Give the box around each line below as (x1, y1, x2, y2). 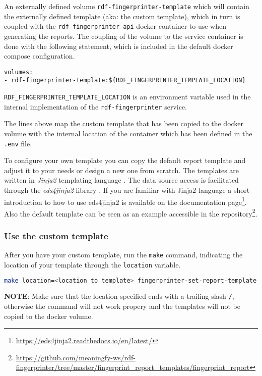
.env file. (4, 138, 32, 148)
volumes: (4, 68, 33, 76)
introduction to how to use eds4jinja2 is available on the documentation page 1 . (4, 195, 247, 207)
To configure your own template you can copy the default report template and (4, 155, 246, 166)
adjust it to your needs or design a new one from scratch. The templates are (4, 165, 239, 175)
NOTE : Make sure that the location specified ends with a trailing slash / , (4, 291, 234, 301)
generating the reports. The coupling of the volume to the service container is (4, 30, 243, 41)
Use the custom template (4, 229, 108, 242)
